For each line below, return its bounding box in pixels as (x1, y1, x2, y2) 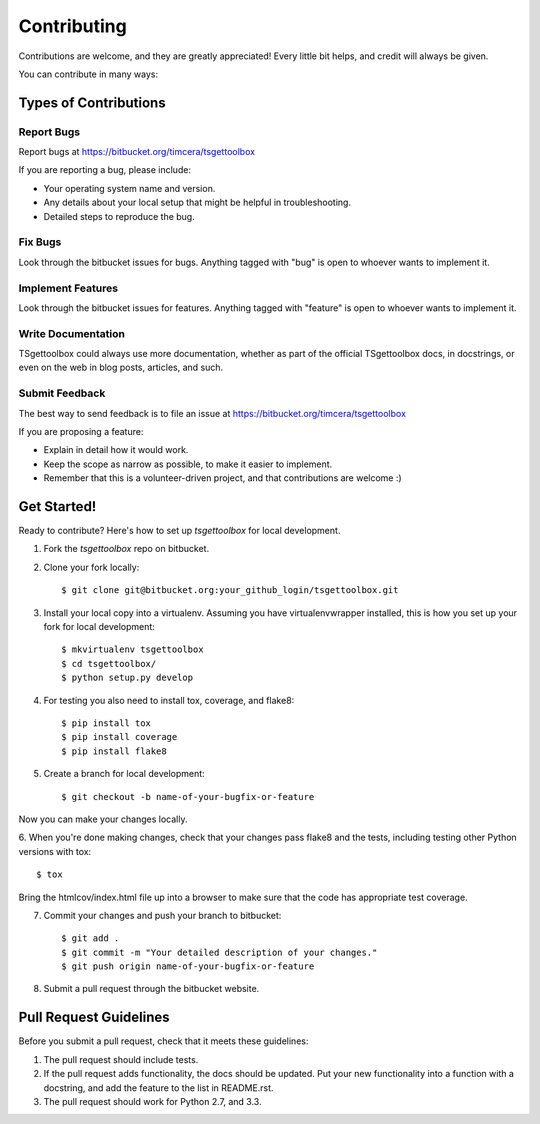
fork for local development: (43, 621, 155, 633)
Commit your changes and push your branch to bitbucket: (43, 909, 282, 921)
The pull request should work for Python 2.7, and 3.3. (43, 1095, 262, 1107)
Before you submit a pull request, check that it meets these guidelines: (18, 1035, 309, 1047)
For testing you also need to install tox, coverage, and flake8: (43, 694, 295, 706)
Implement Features (18, 281, 119, 295)
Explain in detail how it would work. (43, 444, 189, 456)
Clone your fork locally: (43, 561, 140, 573)
